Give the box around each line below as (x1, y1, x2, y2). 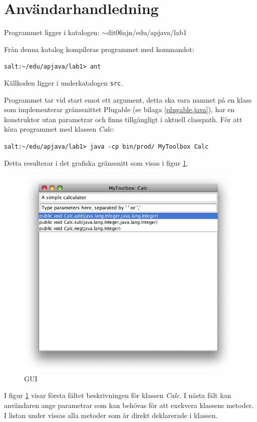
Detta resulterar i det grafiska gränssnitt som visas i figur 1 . (4, 157, 188, 168)
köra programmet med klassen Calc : (4, 124, 114, 134)
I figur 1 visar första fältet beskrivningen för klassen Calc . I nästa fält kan (4, 390, 231, 400)
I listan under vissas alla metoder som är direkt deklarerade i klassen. (4, 409, 218, 420)
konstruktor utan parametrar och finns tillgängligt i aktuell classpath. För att (4, 114, 242, 124)
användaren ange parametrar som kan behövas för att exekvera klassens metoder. (4, 399, 254, 410)
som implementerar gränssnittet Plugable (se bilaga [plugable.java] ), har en (4, 104, 235, 115)
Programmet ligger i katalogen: (4, 27, 100, 38)
